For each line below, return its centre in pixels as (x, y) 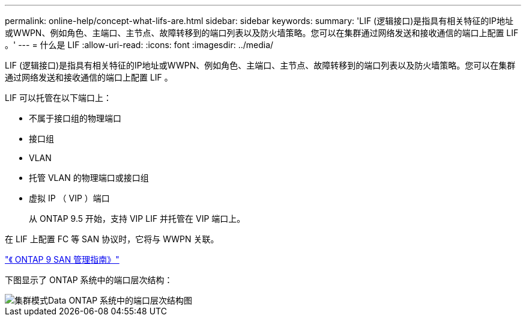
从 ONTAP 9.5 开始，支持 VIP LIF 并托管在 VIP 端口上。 (137, 219)
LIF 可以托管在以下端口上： (58, 98)
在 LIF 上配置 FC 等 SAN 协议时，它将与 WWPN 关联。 (112, 239)
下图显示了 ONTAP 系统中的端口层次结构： (89, 280)
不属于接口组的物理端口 (75, 118)
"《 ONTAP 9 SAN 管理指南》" (62, 259)
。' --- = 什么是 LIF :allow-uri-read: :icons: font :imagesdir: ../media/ (139, 45)
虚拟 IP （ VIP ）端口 (69, 198)
